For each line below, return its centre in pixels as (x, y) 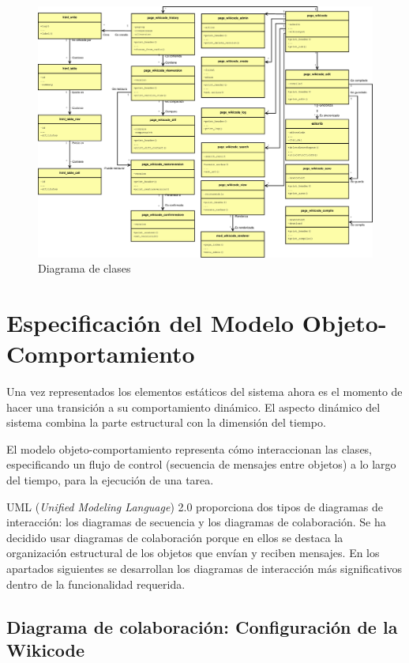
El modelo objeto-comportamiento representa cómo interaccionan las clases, (189, 448)
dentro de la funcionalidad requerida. (96, 584)
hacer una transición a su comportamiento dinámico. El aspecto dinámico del (193, 407)
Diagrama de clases (84, 268)
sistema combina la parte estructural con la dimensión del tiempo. (166, 422)
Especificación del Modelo (150, 322)
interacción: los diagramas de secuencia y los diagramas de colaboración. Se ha (196, 522)
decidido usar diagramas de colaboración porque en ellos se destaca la (175, 537)
